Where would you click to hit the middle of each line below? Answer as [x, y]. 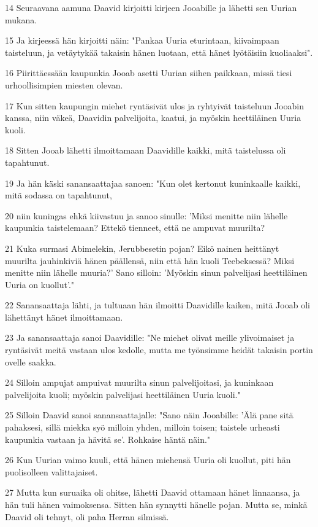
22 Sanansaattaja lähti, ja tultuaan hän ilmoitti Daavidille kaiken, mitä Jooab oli [157, 305]
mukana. [21, 19]
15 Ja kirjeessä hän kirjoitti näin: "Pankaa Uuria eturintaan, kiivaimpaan [142, 40]
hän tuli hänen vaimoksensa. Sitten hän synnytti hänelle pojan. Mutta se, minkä [156, 504]
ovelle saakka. [31, 361]
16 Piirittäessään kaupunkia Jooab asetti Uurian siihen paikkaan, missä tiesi [149, 73]
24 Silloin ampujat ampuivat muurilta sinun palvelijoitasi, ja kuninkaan [139, 382]
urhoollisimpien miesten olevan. [64, 84]
